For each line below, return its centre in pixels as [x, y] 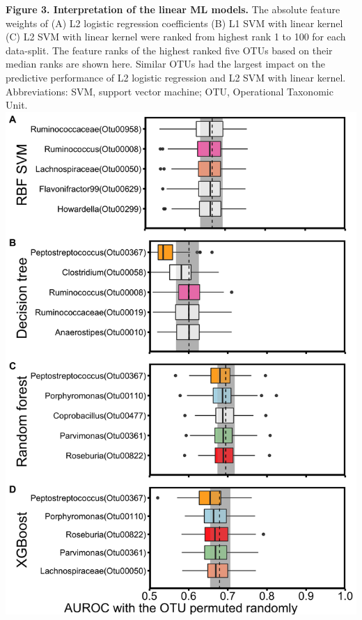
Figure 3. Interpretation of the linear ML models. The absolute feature [173, 9]
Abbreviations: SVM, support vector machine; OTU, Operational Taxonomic [170, 91]
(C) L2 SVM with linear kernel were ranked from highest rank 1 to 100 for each [176, 37]
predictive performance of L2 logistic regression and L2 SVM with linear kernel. [176, 77]
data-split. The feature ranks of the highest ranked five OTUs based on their [169, 50]
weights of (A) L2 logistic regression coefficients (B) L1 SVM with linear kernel [174, 23]
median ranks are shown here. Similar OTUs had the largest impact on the [165, 64]
